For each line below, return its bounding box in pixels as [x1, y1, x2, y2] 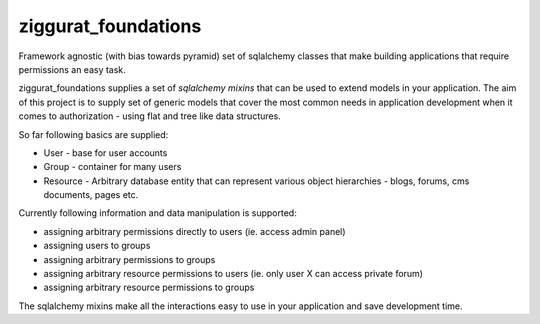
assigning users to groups [43, 240, 151, 252]
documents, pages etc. [43, 189, 139, 201]
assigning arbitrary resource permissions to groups [43, 281, 255, 294]
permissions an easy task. [18, 63, 127, 75]
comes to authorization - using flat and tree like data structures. [18, 110, 282, 122]
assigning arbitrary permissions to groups [43, 253, 216, 265]
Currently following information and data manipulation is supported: [18, 207, 297, 219]
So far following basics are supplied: [18, 128, 169, 140]
